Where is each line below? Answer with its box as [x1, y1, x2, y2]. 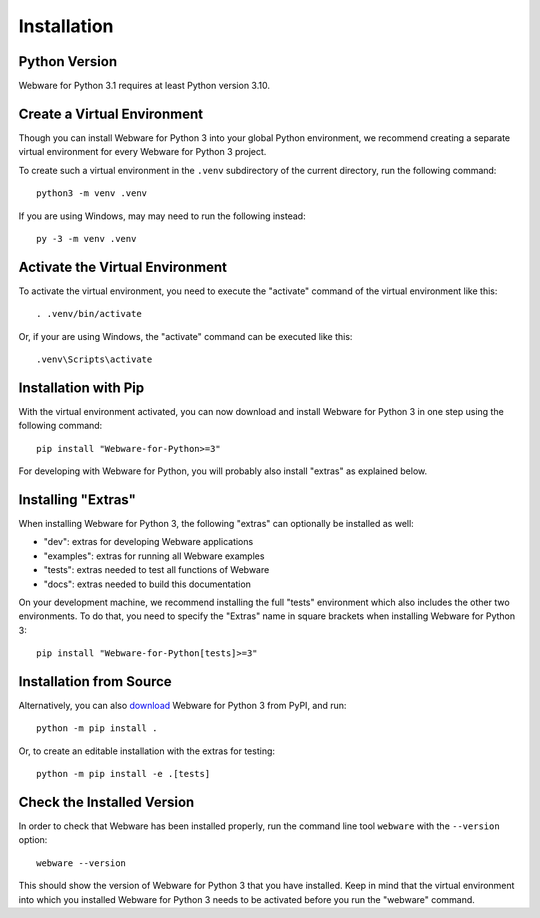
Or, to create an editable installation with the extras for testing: [18, 745, 275, 757]
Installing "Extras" [18, 491, 137, 508]
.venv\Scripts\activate [36, 354, 153, 365]
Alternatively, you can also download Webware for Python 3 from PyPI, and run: [18, 700, 347, 712]
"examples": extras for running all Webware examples [43, 550, 265, 562]
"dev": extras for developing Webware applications [43, 536, 254, 548]
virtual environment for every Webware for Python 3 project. [18, 146, 267, 158]
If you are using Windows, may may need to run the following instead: [18, 210, 306, 222]
